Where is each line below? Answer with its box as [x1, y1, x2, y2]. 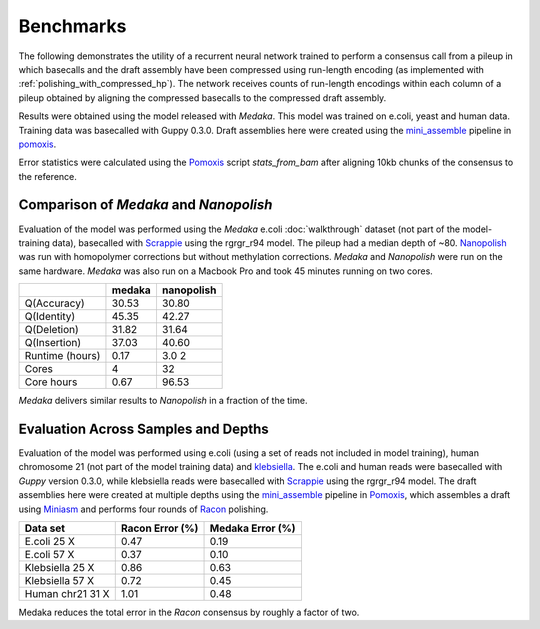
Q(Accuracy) [24, 296, 85, 310]
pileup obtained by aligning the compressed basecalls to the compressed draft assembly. [18, 91, 387, 104]
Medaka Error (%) [209, 521, 296, 535]
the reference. [18, 170, 77, 182]
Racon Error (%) [120, 521, 199, 535]
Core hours [24, 375, 78, 389]
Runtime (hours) [24, 349, 101, 363]
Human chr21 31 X [24, 587, 110, 600]
